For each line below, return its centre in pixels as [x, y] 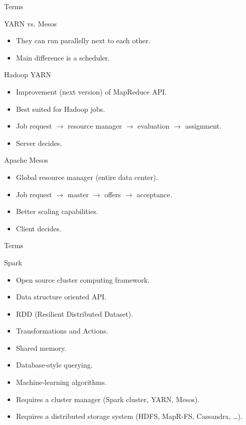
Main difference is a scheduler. [63, 57]
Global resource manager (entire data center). [87, 177]
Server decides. [39, 143]
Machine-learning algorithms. [61, 382]
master [78, 194]
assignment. [203, 126]
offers [113, 194]
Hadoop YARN [28, 74]
